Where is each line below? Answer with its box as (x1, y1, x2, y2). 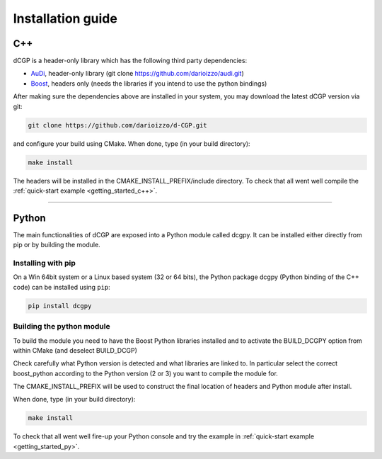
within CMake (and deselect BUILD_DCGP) (13, 346, 138, 354)
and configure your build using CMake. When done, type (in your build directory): (13, 139, 250, 148)
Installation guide (13, 11, 118, 26)
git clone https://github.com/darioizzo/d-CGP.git (28, 121, 208, 129)
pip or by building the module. (13, 241, 100, 249)
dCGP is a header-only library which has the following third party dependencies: (13, 57, 248, 65)
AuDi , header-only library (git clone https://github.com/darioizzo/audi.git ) (30, 69, 244, 78)
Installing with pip (13, 259, 76, 268)
